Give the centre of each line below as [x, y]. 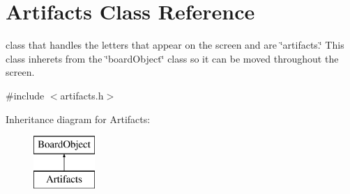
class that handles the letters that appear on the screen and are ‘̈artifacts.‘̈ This [175, 45]
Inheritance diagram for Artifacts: [78, 119]
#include [25, 95]
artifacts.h [82, 95]
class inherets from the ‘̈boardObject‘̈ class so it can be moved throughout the [172, 58]
